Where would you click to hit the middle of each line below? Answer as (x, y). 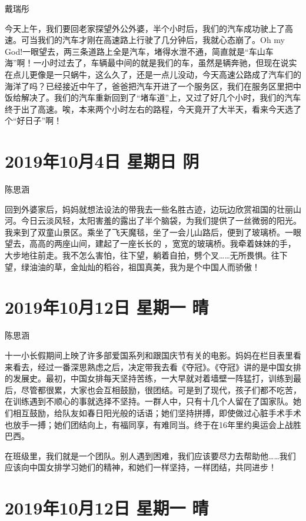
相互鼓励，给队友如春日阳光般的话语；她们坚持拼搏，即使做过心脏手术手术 (157, 412)
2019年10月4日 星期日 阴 (102, 161)
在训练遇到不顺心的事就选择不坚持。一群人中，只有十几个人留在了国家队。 (149, 401)
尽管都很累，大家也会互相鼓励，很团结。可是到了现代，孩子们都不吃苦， (161, 389)
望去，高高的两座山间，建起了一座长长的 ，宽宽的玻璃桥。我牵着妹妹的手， (150, 243)
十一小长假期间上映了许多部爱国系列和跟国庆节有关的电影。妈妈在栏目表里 (149, 355)
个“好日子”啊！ (34, 120)
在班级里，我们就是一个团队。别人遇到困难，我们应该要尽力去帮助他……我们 (150, 455)
